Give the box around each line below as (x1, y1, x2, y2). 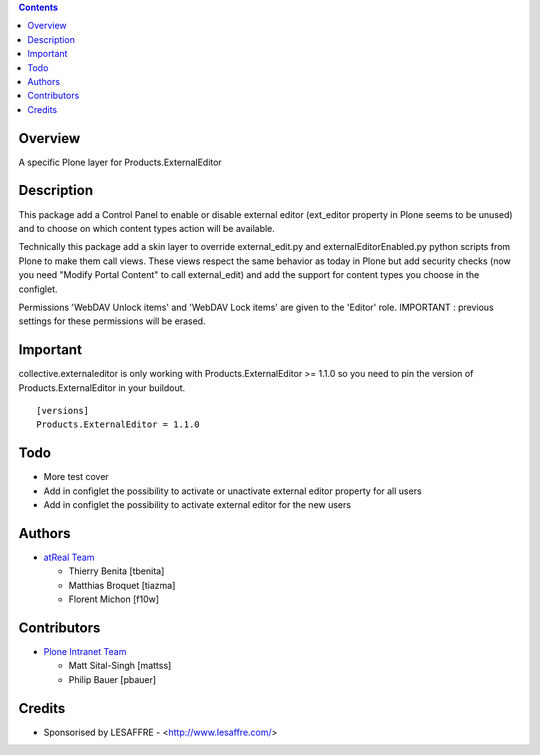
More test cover (43, 471, 109, 483)
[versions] (36, 405, 90, 416)
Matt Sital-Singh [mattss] (68, 660, 172, 672)
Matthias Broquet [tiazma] (68, 579, 176, 591)
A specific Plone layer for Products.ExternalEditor (18, 156, 222, 168)
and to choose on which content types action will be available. (18, 222, 275, 234)
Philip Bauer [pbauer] (68, 673, 157, 685)
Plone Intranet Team (43, 646, 127, 658)
